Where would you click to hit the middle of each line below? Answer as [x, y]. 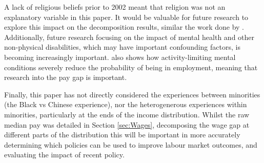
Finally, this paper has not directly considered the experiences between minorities [132, 94]
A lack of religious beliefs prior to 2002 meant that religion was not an [115, 7]
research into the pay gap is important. [66, 77]
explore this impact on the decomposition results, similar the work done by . [124, 27]
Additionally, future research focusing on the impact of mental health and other [129, 37]
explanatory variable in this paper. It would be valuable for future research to [126, 17]
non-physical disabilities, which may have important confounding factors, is [122, 47]
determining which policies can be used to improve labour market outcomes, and [131, 144]
